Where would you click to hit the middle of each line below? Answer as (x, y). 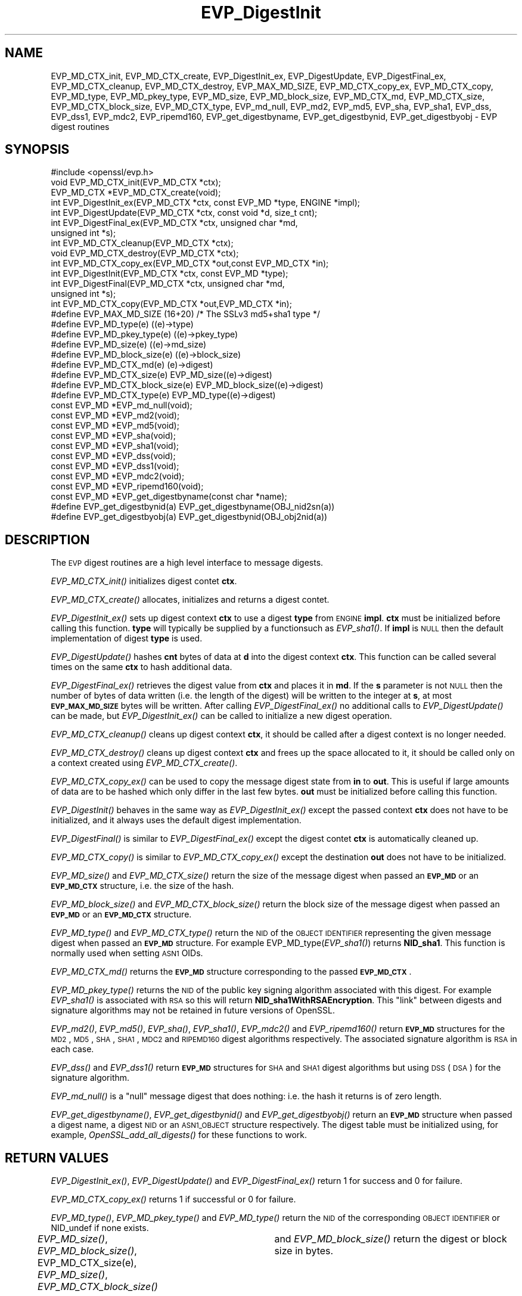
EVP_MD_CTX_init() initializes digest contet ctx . (144, 581)
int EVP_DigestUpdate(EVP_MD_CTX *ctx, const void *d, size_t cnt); (184, 213)
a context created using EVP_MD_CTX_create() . (144, 763)
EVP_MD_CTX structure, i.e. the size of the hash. (142, 886)
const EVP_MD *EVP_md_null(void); (122, 405)
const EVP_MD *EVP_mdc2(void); (118, 476)
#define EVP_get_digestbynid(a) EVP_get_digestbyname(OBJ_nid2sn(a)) (193, 507)
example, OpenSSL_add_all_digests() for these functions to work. (179, 1135)
